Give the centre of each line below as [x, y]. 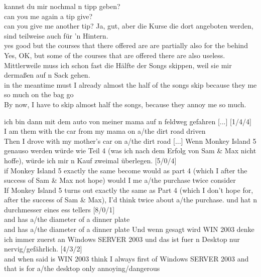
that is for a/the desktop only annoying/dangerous [82, 268]
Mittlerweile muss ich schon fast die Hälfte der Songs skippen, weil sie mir [118, 65]
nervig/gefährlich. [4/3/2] [43, 249]
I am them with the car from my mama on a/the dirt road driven [105, 131]
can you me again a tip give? [48, 16]
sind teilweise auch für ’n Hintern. [56, 35]
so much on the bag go [39, 94]
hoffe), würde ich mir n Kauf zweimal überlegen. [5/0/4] [90, 160]
